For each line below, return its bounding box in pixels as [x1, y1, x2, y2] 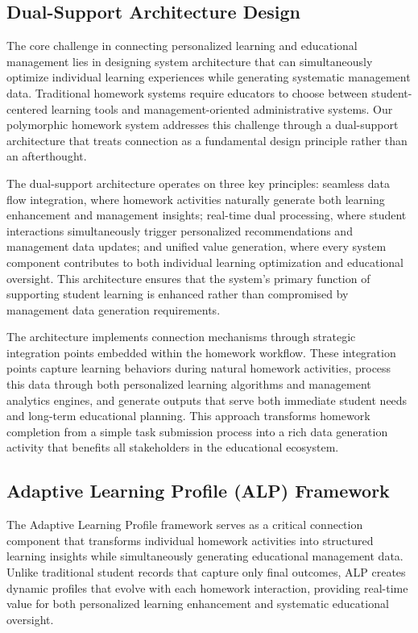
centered [6, 100, 48, 117]
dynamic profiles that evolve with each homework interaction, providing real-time [6, 579, 408, 596]
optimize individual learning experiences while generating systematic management [6, 69, 411, 85]
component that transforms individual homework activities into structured [6, 531, 374, 548]
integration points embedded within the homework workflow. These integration [6, 344, 396, 360]
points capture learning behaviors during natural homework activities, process [6, 360, 391, 377]
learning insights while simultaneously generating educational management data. [6, 548, 404, 564]
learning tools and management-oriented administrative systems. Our [51, 100, 393, 117]
